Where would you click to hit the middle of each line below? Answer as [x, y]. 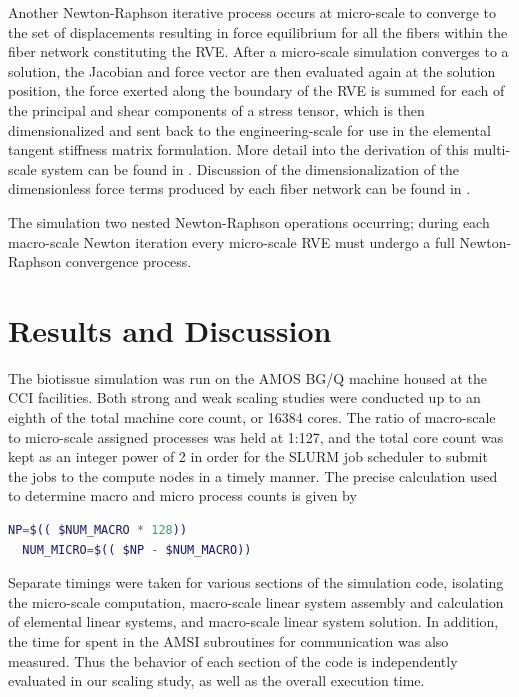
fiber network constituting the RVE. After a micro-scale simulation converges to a [258, 51]
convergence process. [128, 261]
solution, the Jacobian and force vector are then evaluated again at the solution [252, 70]
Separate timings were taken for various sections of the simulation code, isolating [256, 582]
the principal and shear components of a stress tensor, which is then [216, 109]
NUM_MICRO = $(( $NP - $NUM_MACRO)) [137, 549]
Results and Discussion [170, 329]
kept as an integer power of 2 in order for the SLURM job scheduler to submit [248, 456]
